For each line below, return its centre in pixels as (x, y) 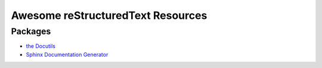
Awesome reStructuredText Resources (109, 15)
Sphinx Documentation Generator (67, 54)
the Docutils (41, 46)
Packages (31, 31)
